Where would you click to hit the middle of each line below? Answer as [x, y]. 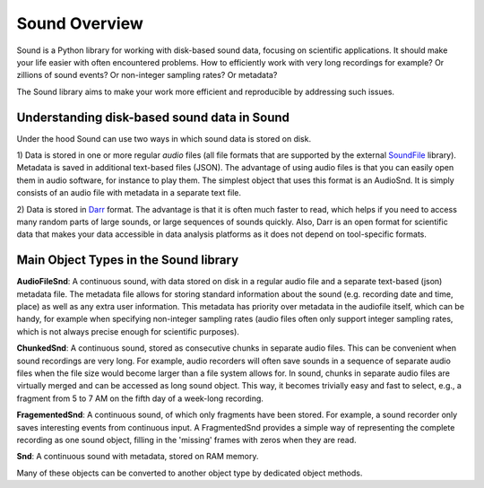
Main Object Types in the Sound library [128, 260]
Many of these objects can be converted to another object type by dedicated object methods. [190, 473]
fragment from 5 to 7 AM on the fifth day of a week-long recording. [140, 398]
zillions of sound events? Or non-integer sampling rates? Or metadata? [147, 75]
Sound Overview [80, 23]
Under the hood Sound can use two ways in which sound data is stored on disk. [164, 138]
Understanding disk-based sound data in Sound [153, 117]
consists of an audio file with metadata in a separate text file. [129, 193]
